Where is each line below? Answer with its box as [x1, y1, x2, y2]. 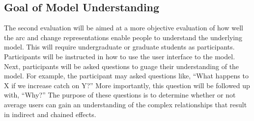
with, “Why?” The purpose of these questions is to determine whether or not [4, 90, 236, 100]
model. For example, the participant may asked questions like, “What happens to [4, 71, 249, 81]
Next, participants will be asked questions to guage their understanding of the [4, 61, 239, 71]
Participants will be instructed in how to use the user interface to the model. [4, 51, 235, 61]
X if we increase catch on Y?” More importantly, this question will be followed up [4, 80, 250, 90]
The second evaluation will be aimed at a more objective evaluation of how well [4, 23, 243, 33]
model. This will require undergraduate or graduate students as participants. [4, 42, 235, 52]
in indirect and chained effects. [4, 109, 96, 119]
